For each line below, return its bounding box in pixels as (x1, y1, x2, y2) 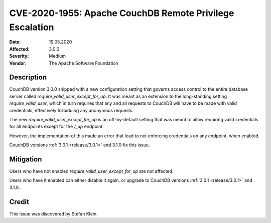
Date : (9, 39, 21, 45)
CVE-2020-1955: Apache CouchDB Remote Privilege (9, 8, 234, 19)
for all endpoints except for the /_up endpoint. (9, 123, 104, 130)
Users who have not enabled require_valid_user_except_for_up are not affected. (9, 168, 174, 174)
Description (9, 73, 47, 82)
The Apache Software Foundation (49, 60, 119, 66)
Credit (9, 197, 30, 206)
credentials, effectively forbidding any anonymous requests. (9, 107, 134, 113)
